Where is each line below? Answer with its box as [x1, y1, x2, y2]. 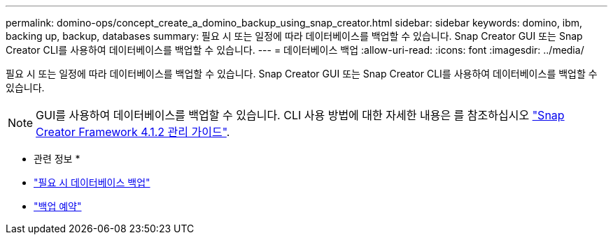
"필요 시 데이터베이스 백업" [34, 177, 150, 188]
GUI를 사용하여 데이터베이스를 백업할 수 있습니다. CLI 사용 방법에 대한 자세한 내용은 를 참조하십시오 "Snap [36, 108, 565, 122]
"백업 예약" [34, 200, 82, 212]
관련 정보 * [34, 153, 80, 165]
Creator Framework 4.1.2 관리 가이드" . [36, 125, 230, 139]
